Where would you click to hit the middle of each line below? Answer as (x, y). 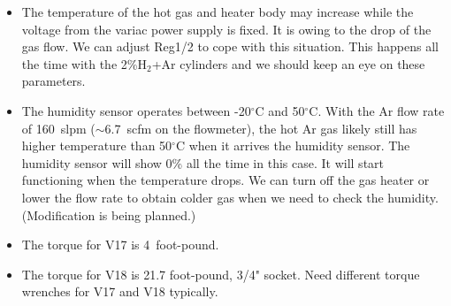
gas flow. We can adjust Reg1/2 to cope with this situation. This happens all (230, 46)
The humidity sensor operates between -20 (136, 110)
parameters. (54, 81)
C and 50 (280, 110)
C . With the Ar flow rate (377, 110)
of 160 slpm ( (58, 128)
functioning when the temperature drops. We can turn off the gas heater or (225, 180)
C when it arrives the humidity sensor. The (293, 145)
